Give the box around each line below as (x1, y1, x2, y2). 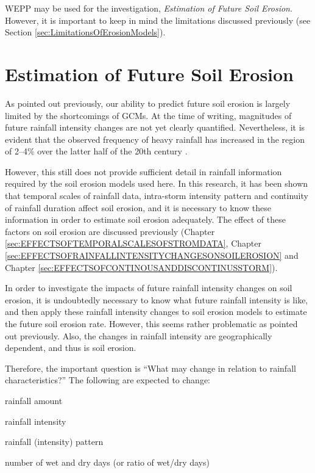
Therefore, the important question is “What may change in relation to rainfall (5, 361, 296, 374)
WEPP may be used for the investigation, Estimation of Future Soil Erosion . (5, 2, 292, 14)
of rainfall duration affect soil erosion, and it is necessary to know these (5, 201, 271, 214)
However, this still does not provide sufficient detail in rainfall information (5, 165, 282, 178)
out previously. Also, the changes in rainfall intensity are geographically (5, 329, 272, 342)
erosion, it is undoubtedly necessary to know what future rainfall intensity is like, (5, 293, 308, 306)
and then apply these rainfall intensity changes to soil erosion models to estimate (5, 305, 307, 318)
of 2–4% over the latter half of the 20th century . (5, 145, 188, 157)
